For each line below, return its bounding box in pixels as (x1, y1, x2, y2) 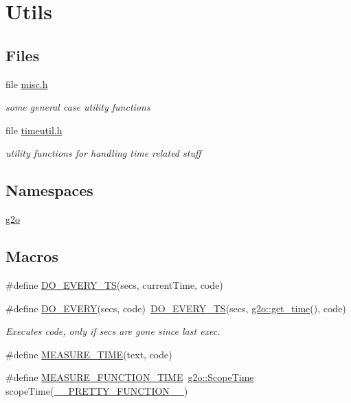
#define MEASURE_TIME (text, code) (5, 347, 172, 361)
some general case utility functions (5, 100, 150, 114)
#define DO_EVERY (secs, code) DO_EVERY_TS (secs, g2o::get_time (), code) (5, 301, 346, 315)
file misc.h (5, 76, 48, 91)
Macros (5, 246, 58, 267)
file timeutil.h (5, 122, 63, 137)
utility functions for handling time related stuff (5, 146, 201, 160)
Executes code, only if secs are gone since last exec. (5, 324, 220, 338)
